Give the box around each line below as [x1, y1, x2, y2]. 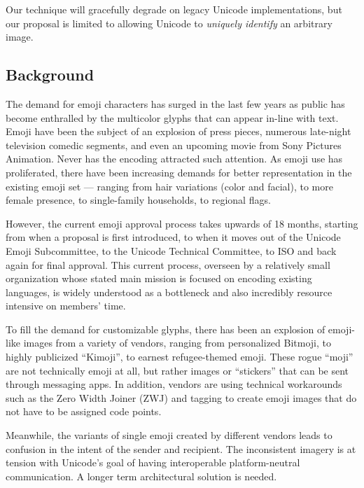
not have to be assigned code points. [6, 404, 162, 419]
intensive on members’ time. [6, 298, 126, 313]
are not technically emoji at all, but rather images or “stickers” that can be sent [6, 363, 349, 377]
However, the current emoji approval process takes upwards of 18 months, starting [6, 216, 358, 230]
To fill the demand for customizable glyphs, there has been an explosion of [6, 321, 325, 336]
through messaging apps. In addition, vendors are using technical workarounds [6, 377, 342, 391]
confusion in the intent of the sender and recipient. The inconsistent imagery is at [6, 441, 356, 456]
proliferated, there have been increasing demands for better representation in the [6, 165, 352, 179]
